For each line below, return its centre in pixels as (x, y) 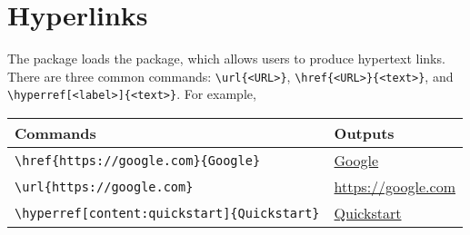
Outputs (364, 133)
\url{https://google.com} (104, 186)
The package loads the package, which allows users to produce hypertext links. (226, 59)
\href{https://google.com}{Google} (138, 160)
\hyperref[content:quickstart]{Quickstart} (167, 213)
